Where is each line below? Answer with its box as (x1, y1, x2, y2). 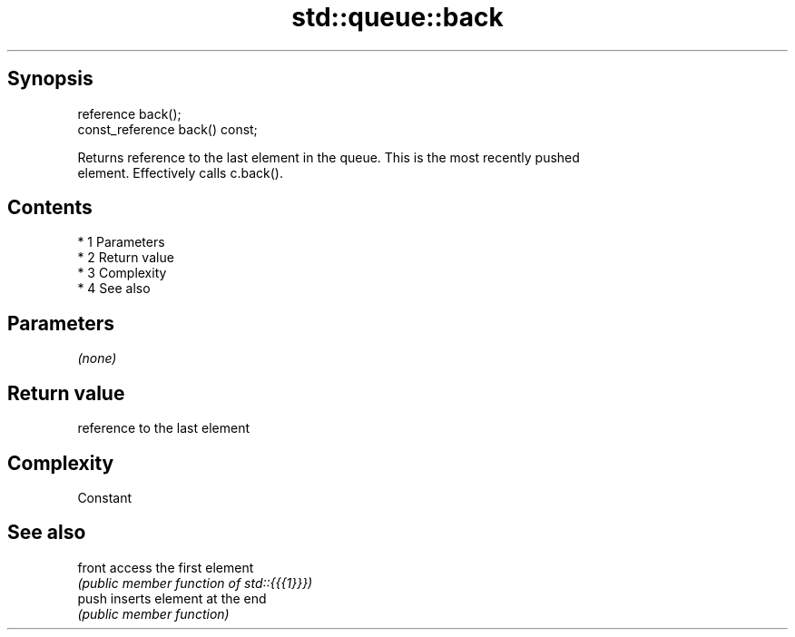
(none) (77, 350, 117, 367)
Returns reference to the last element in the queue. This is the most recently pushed (77, 149, 580, 165)
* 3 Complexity (77, 265, 167, 281)
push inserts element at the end (77, 590, 267, 606)
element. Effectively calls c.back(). (77, 164, 283, 181)
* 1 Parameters (77, 234, 165, 250)
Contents (7, 196, 93, 220)
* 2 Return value (77, 250, 174, 266)
